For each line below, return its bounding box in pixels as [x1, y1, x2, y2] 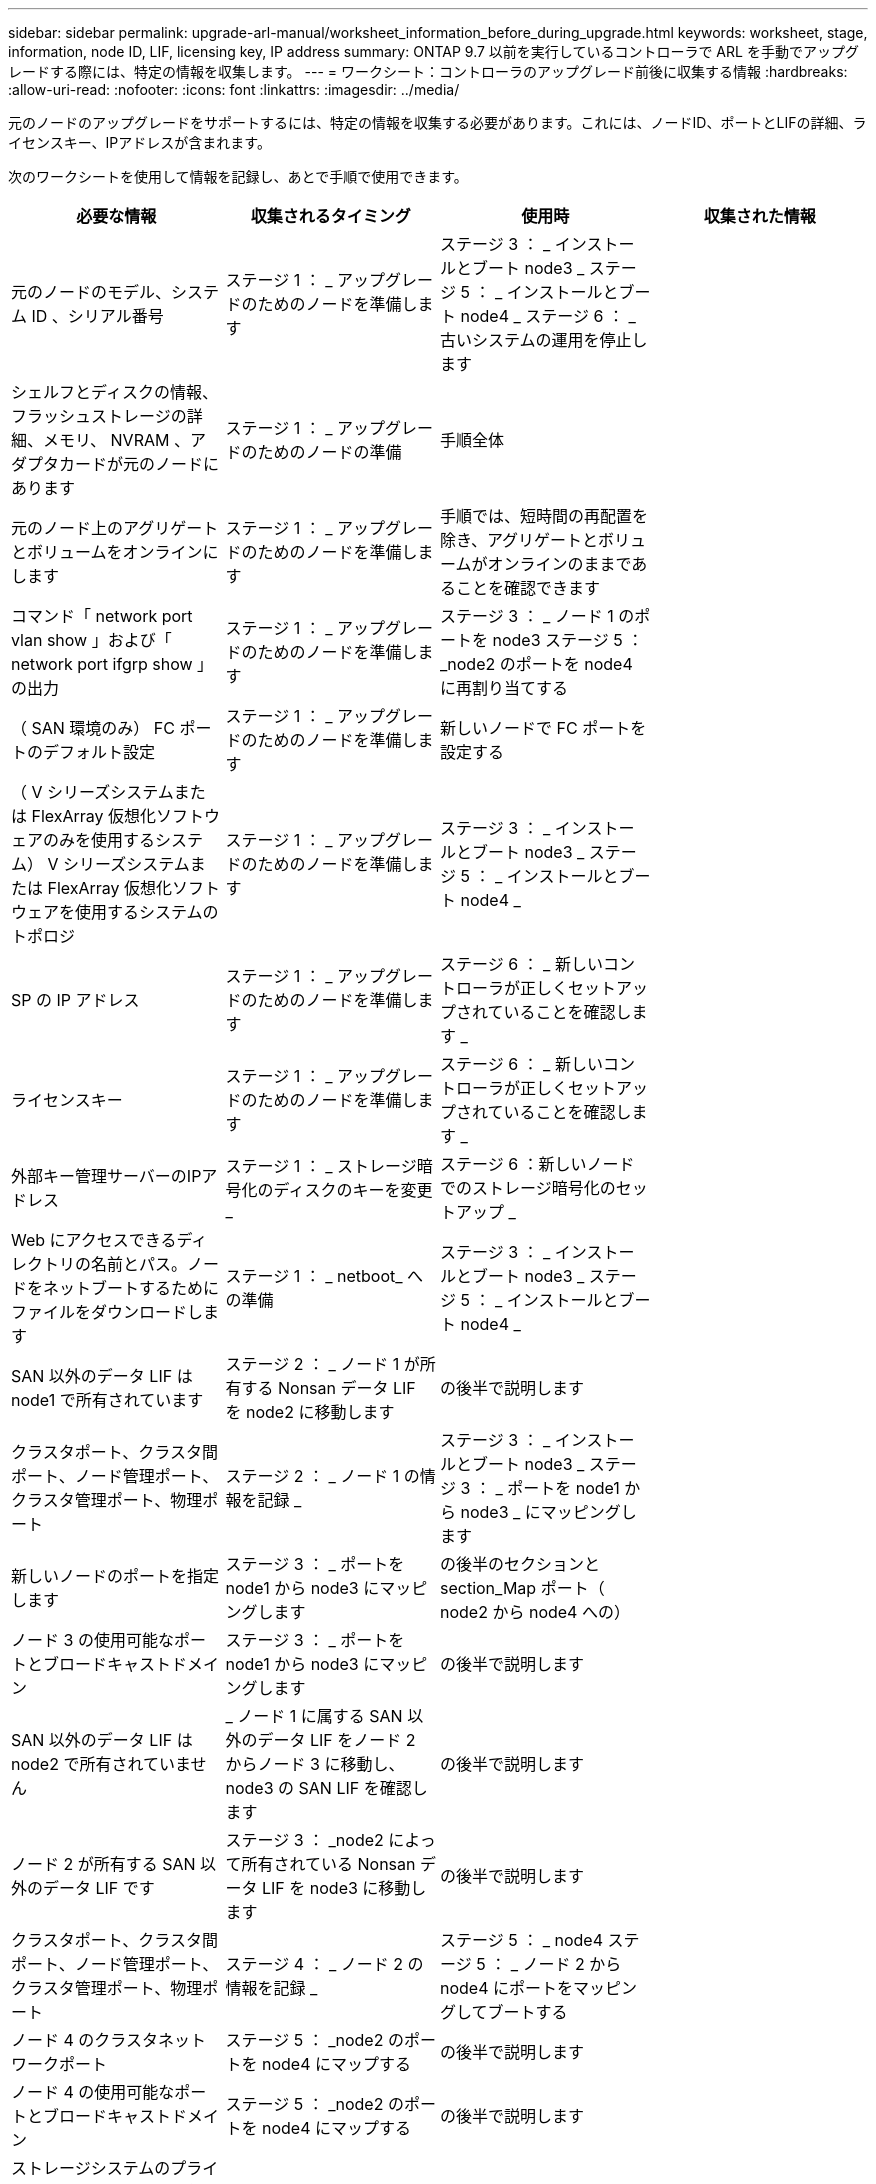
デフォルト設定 [43, 742, 156, 762]
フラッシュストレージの [11, 406, 187, 426]
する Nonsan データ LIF [241, 1378, 416, 1398]
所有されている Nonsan [241, 1854, 416, 1874]
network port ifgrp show [11, 654, 193, 674]
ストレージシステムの [11, 2158, 171, 2178]
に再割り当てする [440, 678, 569, 698]
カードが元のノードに [59, 454, 220, 474]
